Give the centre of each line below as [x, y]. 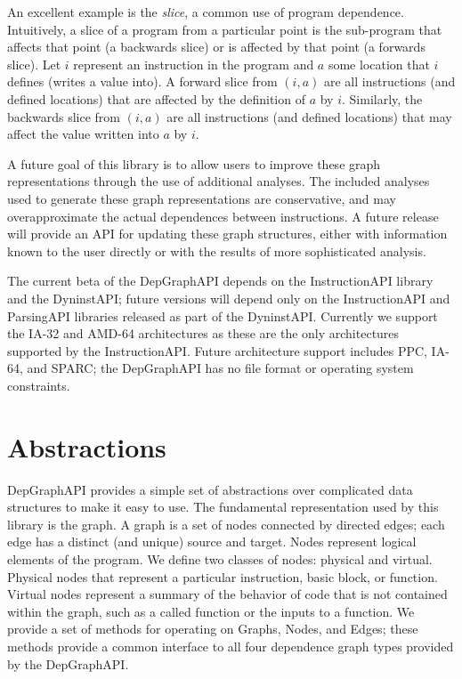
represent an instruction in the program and [194, 64]
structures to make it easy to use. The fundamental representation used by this [223, 507]
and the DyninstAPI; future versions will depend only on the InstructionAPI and [229, 298]
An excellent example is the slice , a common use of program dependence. [206, 12]
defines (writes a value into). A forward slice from [142, 81]
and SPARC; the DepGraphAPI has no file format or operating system [220, 368]
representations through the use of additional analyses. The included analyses [219, 181]
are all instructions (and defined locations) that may [309, 116]
